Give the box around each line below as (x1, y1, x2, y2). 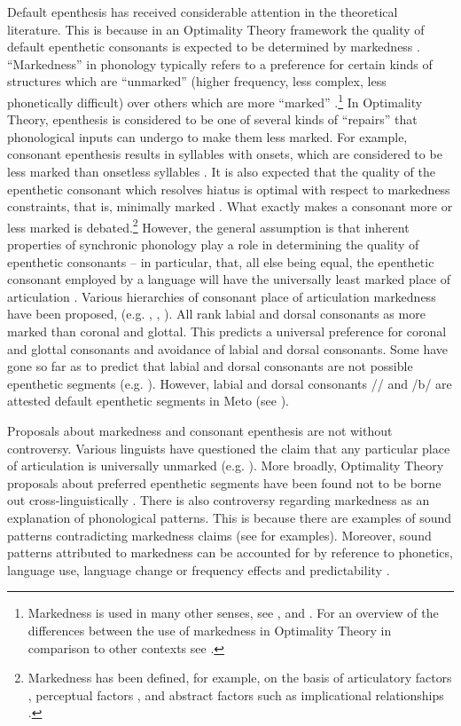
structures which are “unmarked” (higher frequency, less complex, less (7, 72, 387, 91)
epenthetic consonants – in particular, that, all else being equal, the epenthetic (7, 252, 434, 271)
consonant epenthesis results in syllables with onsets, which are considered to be (7, 145, 442, 163)
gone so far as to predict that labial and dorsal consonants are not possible (7, 357, 413, 375)
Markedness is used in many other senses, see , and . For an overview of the (27, 604, 439, 622)
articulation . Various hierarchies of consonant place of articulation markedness (7, 287, 436, 305)
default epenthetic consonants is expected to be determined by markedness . (7, 37, 420, 56)
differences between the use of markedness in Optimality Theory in (27, 620, 392, 639)
